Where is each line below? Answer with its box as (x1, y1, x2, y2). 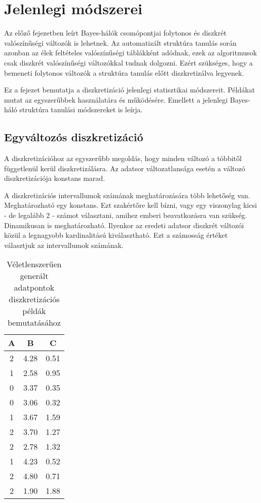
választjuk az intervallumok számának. (4, 239, 124, 250)
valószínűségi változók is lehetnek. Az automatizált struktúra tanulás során (4, 37, 237, 48)
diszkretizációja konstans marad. (4, 173, 105, 183)
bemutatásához (7, 317, 61, 329)
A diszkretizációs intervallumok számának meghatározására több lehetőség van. (4, 190, 250, 200)
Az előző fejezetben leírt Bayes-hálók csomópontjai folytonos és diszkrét (4, 27, 227, 38)
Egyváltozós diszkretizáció (4, 129, 143, 145)
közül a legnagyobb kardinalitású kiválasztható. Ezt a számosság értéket (4, 230, 228, 240)
